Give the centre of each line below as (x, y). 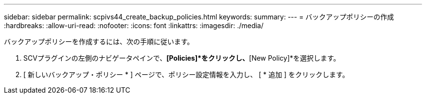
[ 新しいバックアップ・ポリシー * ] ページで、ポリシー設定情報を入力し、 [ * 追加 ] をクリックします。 (186, 74)
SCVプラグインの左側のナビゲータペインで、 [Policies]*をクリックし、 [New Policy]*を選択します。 (182, 58)
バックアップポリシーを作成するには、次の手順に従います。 (99, 41)
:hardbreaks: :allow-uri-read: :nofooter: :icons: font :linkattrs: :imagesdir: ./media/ (134, 25)
